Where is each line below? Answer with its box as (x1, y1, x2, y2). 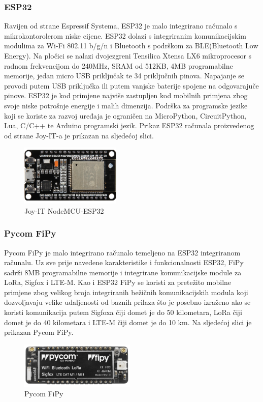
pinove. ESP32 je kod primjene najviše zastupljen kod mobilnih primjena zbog (4, 90, 248, 101)
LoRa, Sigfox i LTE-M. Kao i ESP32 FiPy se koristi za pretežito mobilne (4, 277, 232, 288)
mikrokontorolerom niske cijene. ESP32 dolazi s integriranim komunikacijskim (4, 30, 246, 41)
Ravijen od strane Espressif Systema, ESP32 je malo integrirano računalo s (4, 20, 238, 31)
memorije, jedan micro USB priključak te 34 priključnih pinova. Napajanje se (4, 70, 244, 81)
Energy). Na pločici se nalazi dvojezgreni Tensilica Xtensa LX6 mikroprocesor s (4, 50, 252, 61)
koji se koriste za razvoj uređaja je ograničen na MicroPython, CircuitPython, (4, 110, 247, 121)
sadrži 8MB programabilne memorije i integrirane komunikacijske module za (4, 267, 242, 277)
